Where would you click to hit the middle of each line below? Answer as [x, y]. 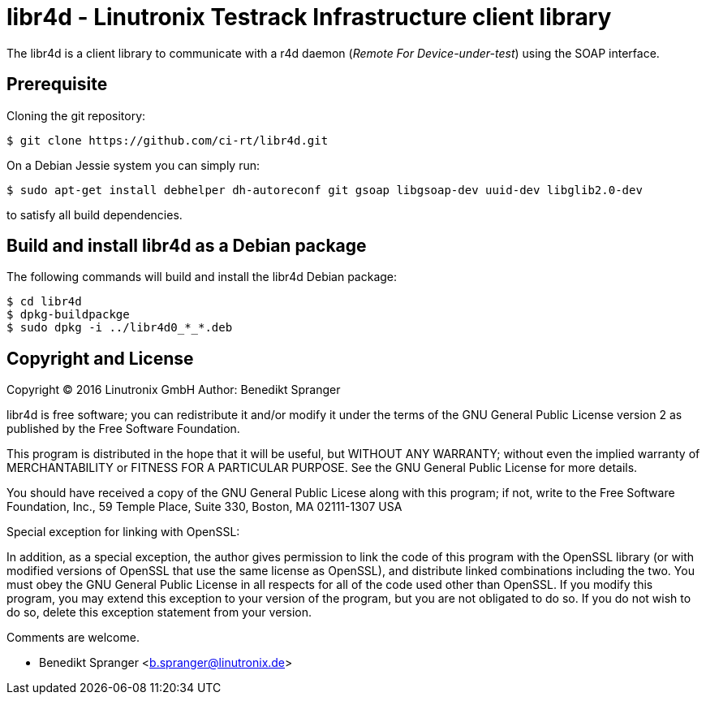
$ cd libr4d [44, 302]
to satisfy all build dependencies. [95, 214]
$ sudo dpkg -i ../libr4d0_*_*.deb [120, 328]
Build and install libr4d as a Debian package [187, 246]
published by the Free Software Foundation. [123, 429]
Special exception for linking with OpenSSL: [123, 532]
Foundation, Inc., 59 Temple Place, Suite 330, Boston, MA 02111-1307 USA [204, 507]
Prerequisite [57, 84]
